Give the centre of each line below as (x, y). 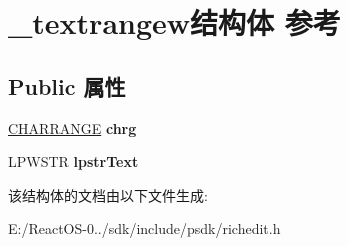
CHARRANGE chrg (72, 127)
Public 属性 (67, 85)
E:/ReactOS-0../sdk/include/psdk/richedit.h (144, 228)
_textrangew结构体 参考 (174, 22)
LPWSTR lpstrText (73, 161)
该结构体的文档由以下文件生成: (108, 194)
